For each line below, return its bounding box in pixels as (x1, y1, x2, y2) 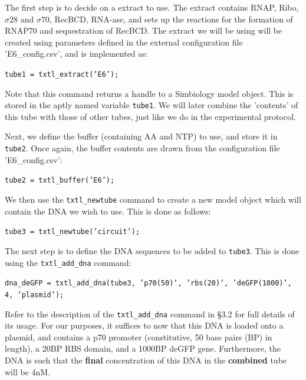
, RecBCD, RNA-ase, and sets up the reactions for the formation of (49, 12, 293, 25)
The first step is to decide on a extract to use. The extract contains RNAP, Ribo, (5, 1, 299, 13)
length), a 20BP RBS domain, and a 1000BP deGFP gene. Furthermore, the (5, 342, 281, 355)
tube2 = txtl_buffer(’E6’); (5, 176, 115, 185)
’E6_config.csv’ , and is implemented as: (5, 47, 148, 60)
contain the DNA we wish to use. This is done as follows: (5, 204, 211, 217)
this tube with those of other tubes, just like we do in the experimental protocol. (5, 110, 296, 122)
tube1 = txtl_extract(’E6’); (5, 70, 119, 79)
